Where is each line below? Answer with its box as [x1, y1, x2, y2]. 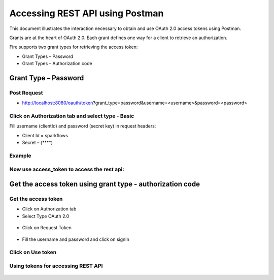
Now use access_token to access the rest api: [9, 166, 124, 173]
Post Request [9, 89, 43, 96]
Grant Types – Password [22, 53, 74, 59]
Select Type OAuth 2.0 [22, 213, 70, 219]
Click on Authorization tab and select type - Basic [9, 112, 134, 119]
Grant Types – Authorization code [22, 60, 92, 67]
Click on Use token [9, 249, 57, 256]
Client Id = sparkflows [22, 132, 68, 138]
